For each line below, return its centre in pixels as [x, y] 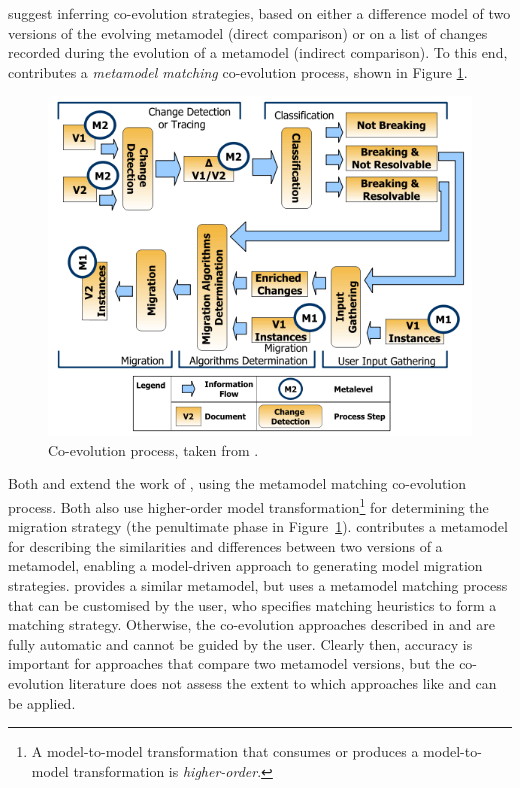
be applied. [42, 702]
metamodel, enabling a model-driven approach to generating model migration [245, 565]
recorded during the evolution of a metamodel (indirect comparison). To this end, [258, 52]
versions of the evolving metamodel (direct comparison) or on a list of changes [248, 32]
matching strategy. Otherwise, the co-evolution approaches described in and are [252, 624]
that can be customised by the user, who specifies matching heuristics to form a [252, 604]
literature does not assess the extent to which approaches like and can [282, 682]
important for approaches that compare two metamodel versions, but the [231, 663]
